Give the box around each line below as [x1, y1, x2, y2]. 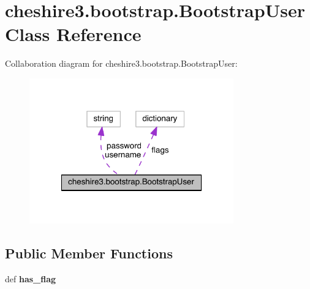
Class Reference [5, 21, 142, 47]
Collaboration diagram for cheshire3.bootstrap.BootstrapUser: [5, 57, 238, 70]
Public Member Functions [5, 244, 173, 263]
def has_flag [5, 272, 56, 285]
